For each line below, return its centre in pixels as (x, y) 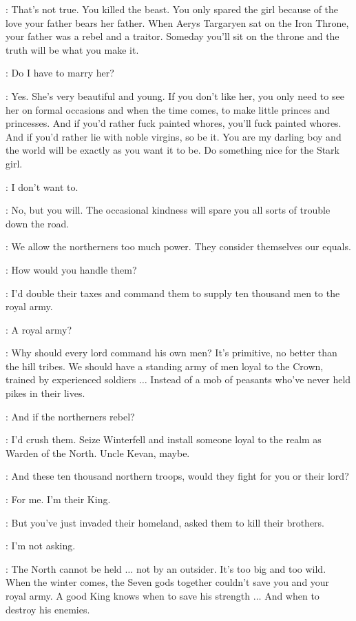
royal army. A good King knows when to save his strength (128, 595)
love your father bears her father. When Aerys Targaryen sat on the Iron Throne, (177, 22)
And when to (292, 595)
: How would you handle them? (71, 269)
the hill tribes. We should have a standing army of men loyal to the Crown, (165, 366)
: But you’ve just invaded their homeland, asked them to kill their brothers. (165, 522)
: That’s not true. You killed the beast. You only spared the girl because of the (172, 9)
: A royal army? (39, 329)
